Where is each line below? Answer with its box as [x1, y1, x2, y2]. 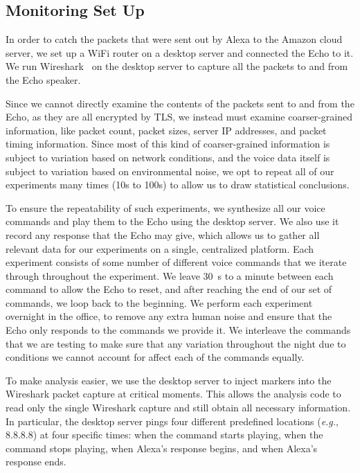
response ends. [6, 454, 66, 469]
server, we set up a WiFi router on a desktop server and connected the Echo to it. [6, 45, 354, 60]
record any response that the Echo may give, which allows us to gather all [6, 227, 320, 242]
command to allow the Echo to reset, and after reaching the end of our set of [6, 282, 332, 296]
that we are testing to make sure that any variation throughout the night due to [6, 336, 346, 350]
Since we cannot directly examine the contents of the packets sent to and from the [6, 96, 354, 110]
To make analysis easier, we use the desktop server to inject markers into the [6, 373, 332, 387]
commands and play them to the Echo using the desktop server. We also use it [6, 214, 339, 229]
